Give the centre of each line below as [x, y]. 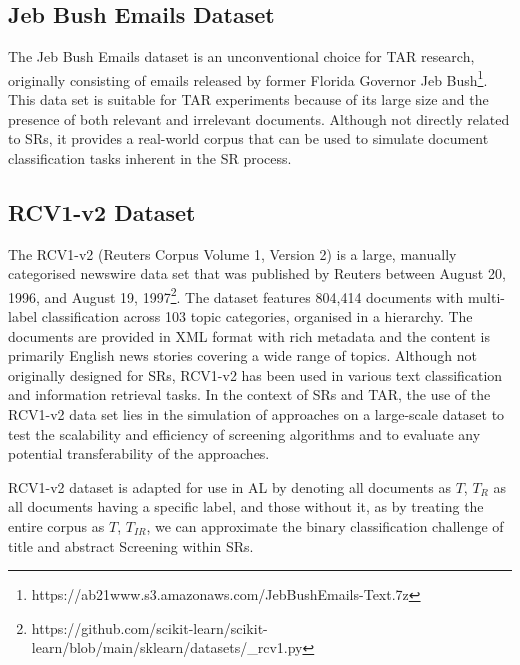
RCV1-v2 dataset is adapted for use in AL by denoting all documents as [229, 486]
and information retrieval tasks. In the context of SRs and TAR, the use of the [249, 394]
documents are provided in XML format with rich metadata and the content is [249, 335]
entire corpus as [56, 526]
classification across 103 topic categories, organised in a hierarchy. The [257, 316]
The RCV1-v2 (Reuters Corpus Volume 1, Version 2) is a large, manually [232, 253]
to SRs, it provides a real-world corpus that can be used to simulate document [248, 138]
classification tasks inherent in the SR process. [150, 157]
